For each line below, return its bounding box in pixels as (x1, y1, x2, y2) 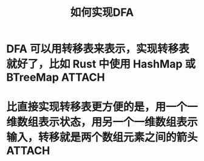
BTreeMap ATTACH (6, 70, 105, 84)
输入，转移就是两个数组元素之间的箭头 (6, 131, 199, 145)
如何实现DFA (70, 5, 134, 19)
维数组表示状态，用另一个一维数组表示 (6, 115, 199, 129)
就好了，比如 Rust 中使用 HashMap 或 (6, 57, 196, 71)
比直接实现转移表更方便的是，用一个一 (6, 100, 199, 114)
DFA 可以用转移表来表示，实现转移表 (6, 42, 189, 56)
